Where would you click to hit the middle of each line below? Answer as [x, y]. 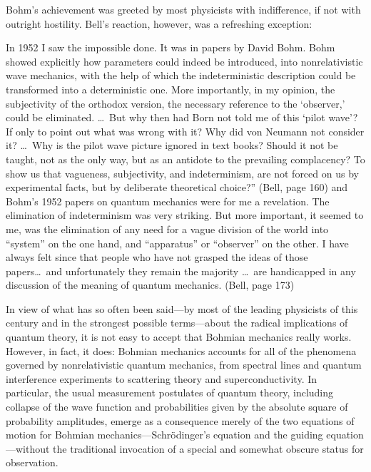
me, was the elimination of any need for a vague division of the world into [167, 229]
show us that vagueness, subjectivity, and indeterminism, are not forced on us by [182, 173]
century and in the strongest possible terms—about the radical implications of [177, 323]
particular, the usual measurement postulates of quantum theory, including [170, 393]
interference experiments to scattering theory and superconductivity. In [162, 378]
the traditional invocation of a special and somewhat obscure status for [208, 448]
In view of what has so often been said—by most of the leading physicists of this [182, 308]
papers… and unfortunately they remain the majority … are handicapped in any [181, 271]
